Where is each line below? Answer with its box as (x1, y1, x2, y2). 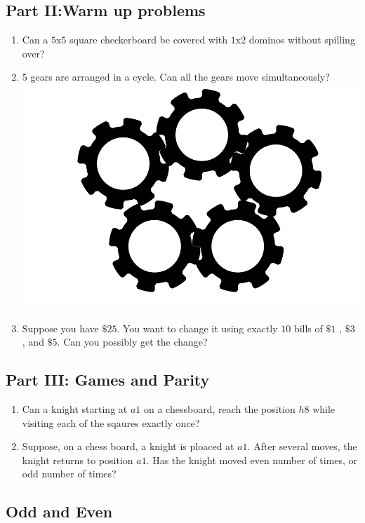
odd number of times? (22, 466, 117, 481)
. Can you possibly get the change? (57, 334, 208, 349)
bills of (293, 320, 323, 335)
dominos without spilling (248, 32, 355, 47)
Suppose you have (22, 320, 99, 335)
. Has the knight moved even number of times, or (146, 452, 358, 467)
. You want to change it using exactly (117, 320, 278, 335)
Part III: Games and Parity (6, 369, 210, 390)
